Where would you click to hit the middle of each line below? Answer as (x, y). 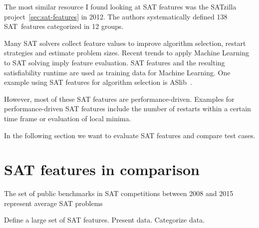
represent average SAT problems (53, 203)
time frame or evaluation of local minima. (68, 118)
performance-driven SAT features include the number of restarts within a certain (128, 109)
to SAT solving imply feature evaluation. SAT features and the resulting (115, 62)
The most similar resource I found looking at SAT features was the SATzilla (120, 6)
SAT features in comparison (102, 169)
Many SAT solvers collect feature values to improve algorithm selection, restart (125, 43)
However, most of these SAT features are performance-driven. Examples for (119, 99)
